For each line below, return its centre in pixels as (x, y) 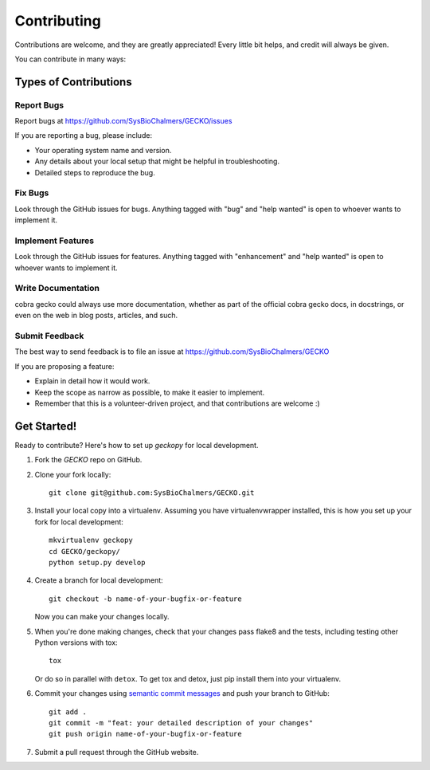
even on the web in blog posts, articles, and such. (96, 316)
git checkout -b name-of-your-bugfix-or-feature (145, 599)
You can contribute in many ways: (70, 59)
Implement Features (55, 241)
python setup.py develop (97, 562)
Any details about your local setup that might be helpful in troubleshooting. (157, 161)
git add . (68, 712)
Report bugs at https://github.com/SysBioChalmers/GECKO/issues (123, 121)
